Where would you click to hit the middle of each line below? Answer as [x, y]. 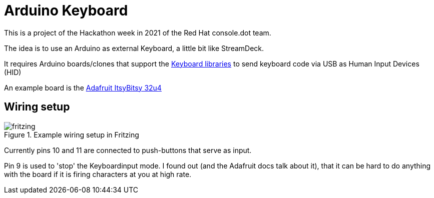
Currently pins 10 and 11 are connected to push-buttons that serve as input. [128, 150]
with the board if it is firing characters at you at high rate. [98, 174]
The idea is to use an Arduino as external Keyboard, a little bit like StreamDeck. [134, 48]
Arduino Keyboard [66, 10]
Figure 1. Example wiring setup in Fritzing [72, 134]
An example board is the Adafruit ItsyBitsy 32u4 [83, 87]
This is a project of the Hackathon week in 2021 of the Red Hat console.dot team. [138, 32]
